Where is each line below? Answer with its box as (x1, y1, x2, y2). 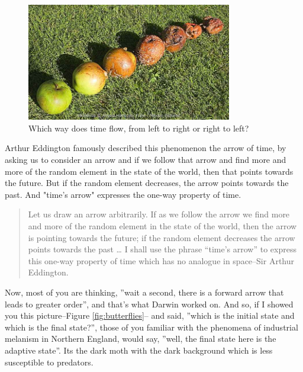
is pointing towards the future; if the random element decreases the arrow (28, 231, 295, 243)
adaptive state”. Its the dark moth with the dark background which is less (5, 344, 273, 356)
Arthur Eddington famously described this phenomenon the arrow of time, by (5, 142, 286, 154)
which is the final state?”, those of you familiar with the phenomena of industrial (5, 320, 298, 333)
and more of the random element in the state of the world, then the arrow (28, 220, 297, 232)
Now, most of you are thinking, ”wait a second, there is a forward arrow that (5, 286, 284, 299)
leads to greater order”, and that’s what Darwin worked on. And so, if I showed (5, 297, 294, 310)
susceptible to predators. (5, 355, 94, 368)
